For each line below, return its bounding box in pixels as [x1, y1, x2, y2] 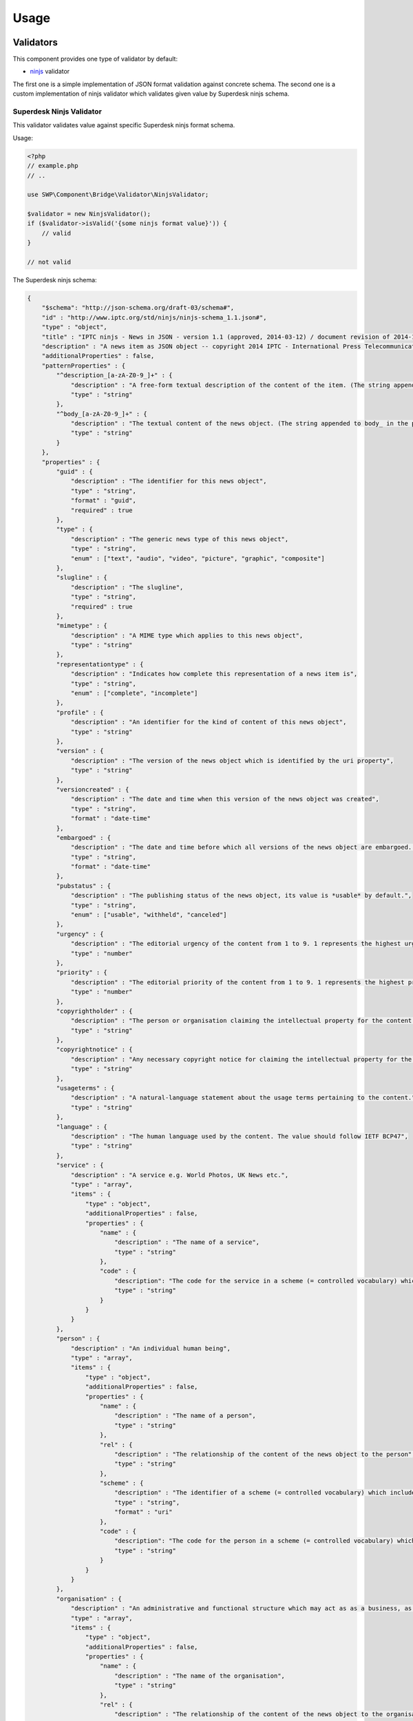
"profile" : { [56, 708, 104, 716]
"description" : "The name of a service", [114, 1238, 260, 1246]
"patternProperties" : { [41, 361, 126, 370]
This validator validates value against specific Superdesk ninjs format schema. [12, 121, 235, 129]
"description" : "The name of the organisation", [114, 1671, 286, 1680]
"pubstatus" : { [56, 882, 112, 889]
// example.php [27, 162, 78, 170]
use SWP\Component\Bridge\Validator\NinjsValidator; [27, 191, 209, 199]
